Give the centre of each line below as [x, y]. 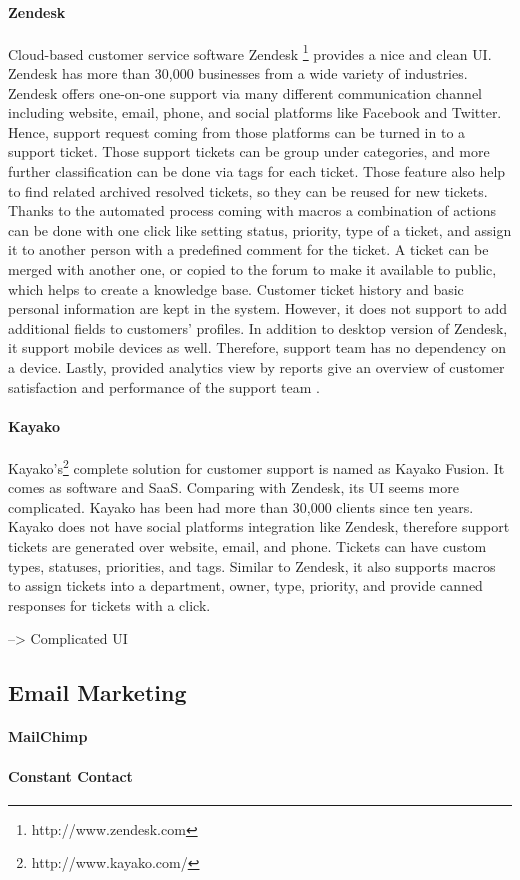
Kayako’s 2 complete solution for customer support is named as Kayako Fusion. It [256, 466]
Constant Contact [70, 775]
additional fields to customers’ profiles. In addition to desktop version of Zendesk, [258, 327]
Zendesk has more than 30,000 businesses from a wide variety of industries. [238, 73]
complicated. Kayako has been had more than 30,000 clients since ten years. [241, 506]
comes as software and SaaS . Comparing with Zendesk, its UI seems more [233, 487]
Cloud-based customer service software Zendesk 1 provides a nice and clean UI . [250, 52]
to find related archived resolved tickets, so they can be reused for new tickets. [248, 190]
